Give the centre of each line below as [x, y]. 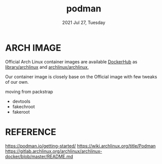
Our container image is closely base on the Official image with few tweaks [81, 77]
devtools [21, 101]
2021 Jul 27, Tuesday [84, 22]
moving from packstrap [29, 91]
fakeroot [21, 112]
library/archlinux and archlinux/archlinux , [47, 67]
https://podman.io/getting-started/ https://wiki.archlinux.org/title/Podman [81, 146]
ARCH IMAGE [33, 48]
